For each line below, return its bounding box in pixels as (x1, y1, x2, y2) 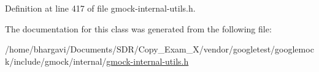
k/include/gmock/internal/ (5, 54, 107, 67)
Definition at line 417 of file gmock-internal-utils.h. (5, 2, 196, 14)
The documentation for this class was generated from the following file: (5, 22, 272, 35)
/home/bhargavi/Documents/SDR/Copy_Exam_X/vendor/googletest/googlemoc (5, 43, 314, 56)
